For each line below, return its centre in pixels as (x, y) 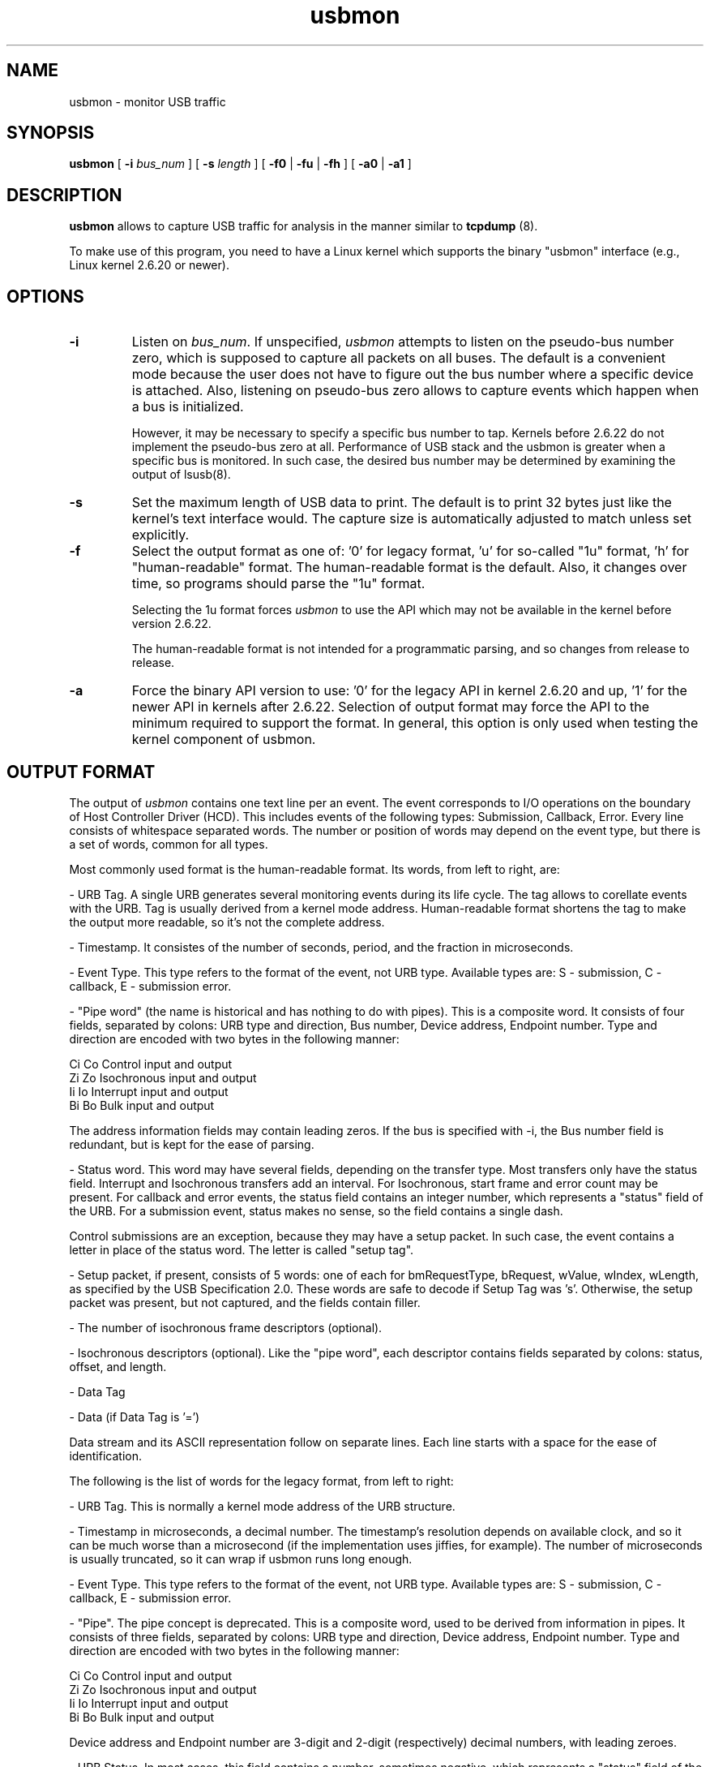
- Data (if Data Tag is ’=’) (135, 1417)
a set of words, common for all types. (169, 844)
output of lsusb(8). (181, 475)
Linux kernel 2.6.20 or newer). (149, 265)
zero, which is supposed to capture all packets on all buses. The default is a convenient (398, 358)
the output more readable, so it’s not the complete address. (227, 922)
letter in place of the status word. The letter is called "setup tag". (242, 1249)
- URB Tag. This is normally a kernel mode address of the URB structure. (262, 1506)
